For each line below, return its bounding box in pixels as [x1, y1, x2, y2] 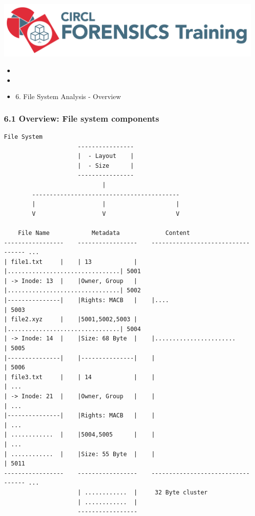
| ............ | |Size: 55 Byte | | [4, 450, 155, 458]
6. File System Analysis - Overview [15, 91, 121, 102]
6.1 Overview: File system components [4, 112, 159, 124]
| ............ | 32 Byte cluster [77, 489, 208, 496]
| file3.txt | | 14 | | [4, 373, 155, 381]
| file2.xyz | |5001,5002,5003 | [4, 316, 138, 323]
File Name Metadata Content [18, 229, 190, 236]
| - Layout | [77, 153, 134, 160]
